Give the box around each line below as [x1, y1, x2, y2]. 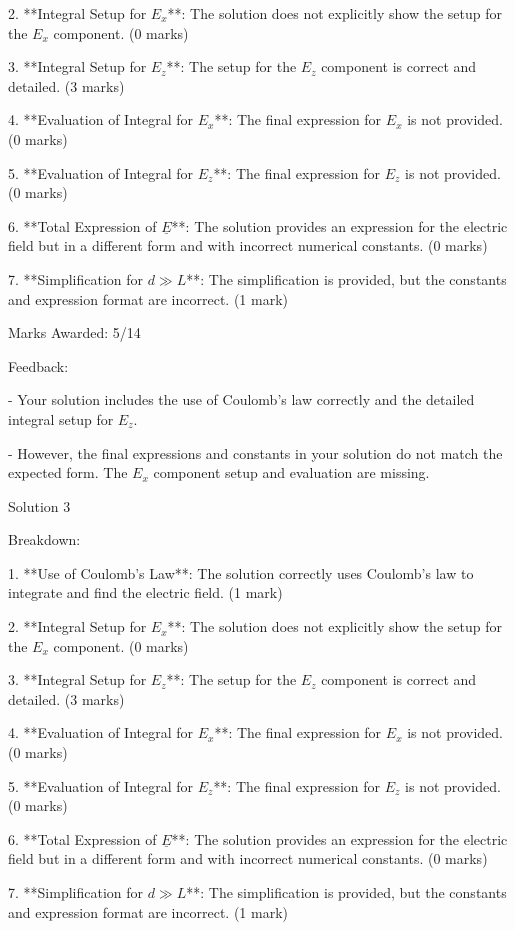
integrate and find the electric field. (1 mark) [8, 582, 283, 603]
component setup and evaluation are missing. [153, 462, 430, 483]
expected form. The [8, 462, 128, 483]
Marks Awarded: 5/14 [8, 322, 141, 343]
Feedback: [8, 355, 69, 376]
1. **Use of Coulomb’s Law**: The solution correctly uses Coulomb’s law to [8, 562, 474, 583]
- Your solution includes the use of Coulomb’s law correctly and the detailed [8, 389, 475, 410]
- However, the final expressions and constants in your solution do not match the [8, 442, 503, 463]
